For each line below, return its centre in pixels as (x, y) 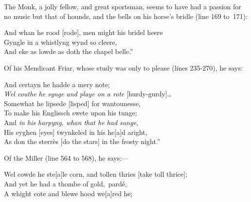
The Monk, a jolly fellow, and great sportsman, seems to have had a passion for (123, 6)
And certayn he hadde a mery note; (57, 84)
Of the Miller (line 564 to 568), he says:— (66, 157)
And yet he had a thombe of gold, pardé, (65, 183)
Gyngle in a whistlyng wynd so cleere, (61, 42)
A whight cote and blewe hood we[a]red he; (68, 193)
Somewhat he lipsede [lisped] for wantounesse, (72, 103)
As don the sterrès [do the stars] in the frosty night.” (82, 141)
